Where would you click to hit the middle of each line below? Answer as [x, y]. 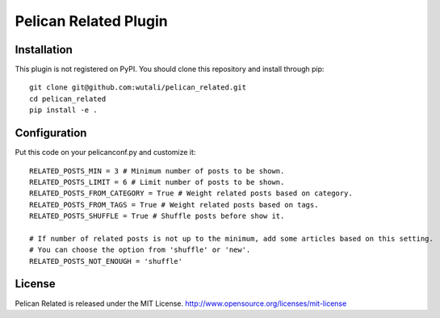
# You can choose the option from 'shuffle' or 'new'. [140, 250]
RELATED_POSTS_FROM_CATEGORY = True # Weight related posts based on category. [191, 193]
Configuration [51, 133]
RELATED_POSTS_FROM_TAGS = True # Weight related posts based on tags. [174, 205]
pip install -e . [63, 110]
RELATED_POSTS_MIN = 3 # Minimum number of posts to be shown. [157, 171]
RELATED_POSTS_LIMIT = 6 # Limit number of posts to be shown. [157, 182]
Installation [44, 50]
